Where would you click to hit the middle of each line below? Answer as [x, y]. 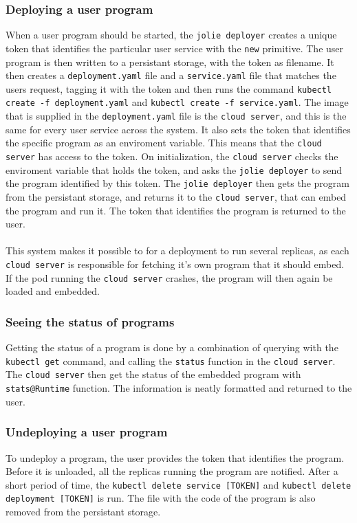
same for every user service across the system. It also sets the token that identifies [178, 129]
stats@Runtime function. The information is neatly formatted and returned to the [179, 388]
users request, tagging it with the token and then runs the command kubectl [169, 88]
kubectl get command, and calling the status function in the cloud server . [171, 360]
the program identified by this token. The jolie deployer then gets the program [177, 183]
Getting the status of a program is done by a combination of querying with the [172, 347]
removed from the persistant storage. [83, 511]
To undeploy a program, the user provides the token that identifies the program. [175, 457]
